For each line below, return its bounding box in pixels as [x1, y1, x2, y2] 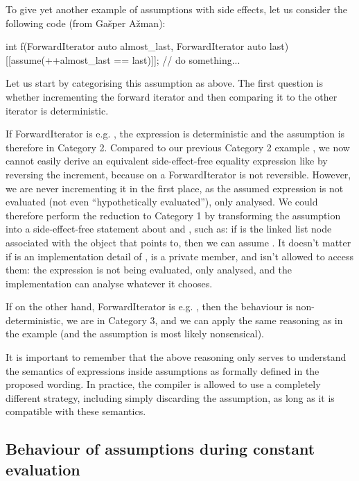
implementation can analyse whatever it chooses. [6, 276, 213, 290]
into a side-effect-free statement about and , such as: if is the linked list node [6, 221, 332, 236]
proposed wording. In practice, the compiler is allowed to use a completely [6, 377, 321, 391]
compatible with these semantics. [6, 404, 146, 419]
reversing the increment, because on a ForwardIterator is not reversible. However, [6, 167, 351, 181]
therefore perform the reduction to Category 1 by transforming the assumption [6, 208, 341, 222]
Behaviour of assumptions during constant [6, 438, 315, 459]
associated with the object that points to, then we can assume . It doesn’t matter [6, 235, 351, 249]
